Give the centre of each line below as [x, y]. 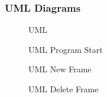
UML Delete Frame [64, 89]
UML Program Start [66, 49]
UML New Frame [60, 69]
